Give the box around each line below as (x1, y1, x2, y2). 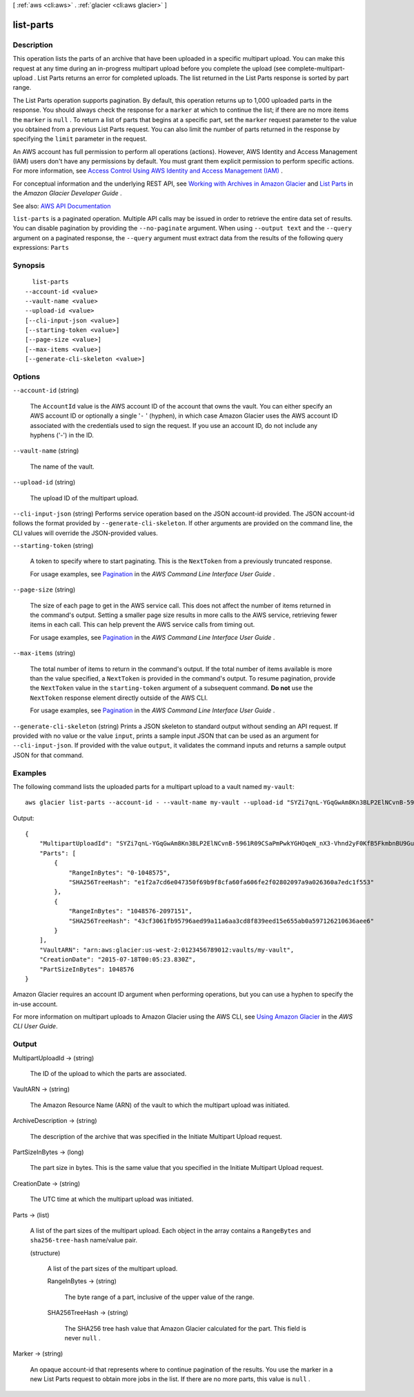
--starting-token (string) (12, 542, 94, 550)
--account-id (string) (12, 387, 79, 395)
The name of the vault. (30, 462, 95, 471)
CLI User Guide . (12, 1022, 58, 1030)
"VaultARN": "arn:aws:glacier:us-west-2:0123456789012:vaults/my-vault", (39, 946, 295, 954)
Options (12, 372, 41, 382)
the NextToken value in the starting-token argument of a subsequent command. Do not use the (30, 684, 313, 692)
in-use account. (12, 999, 58, 1008)
